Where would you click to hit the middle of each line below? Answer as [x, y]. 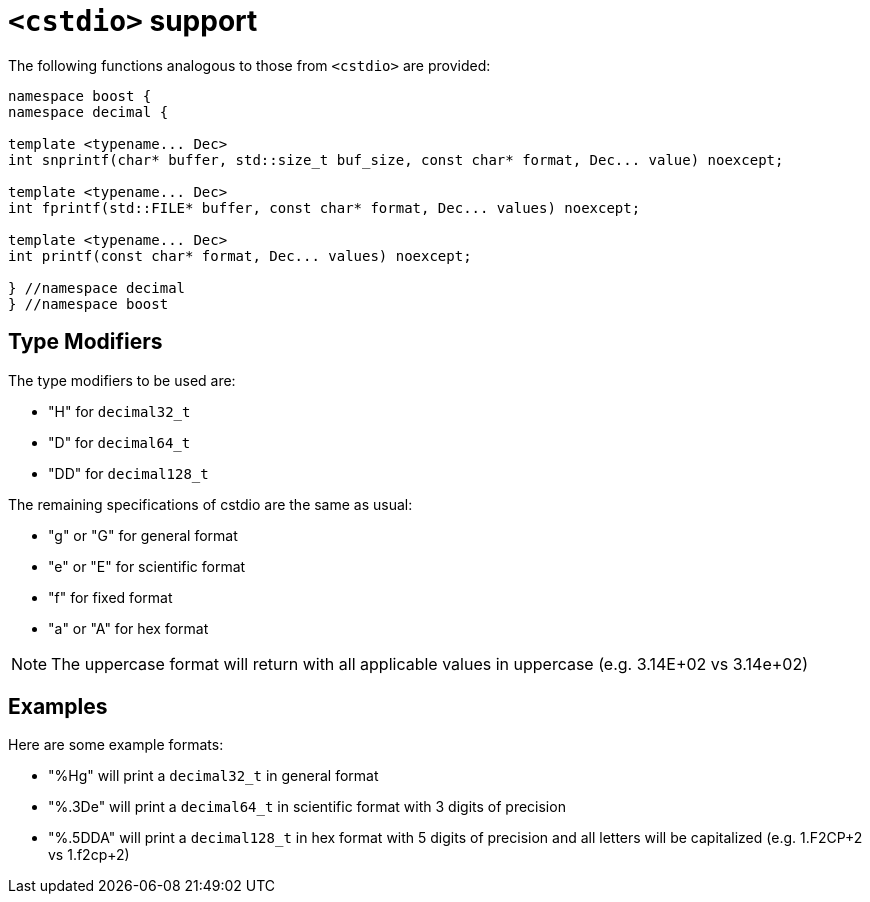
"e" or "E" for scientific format [147, 566]
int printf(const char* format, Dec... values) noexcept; [240, 255]
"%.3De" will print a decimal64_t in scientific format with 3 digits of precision [307, 807]
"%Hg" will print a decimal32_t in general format [213, 776]
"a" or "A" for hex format [128, 628]
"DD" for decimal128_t [128, 473]
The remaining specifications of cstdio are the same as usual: [210, 504]
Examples [58, 707]
